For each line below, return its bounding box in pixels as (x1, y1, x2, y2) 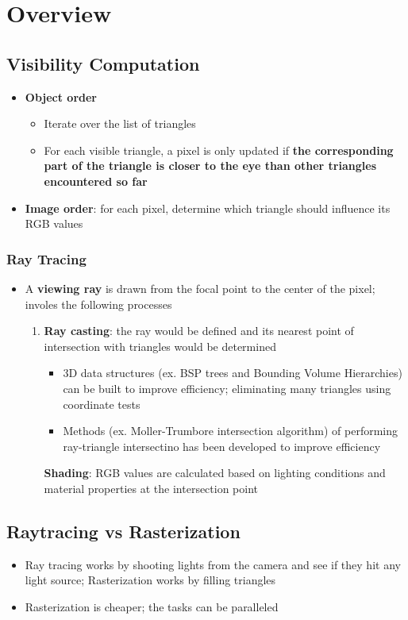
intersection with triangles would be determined (44, 337, 276, 354)
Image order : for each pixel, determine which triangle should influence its (25, 199, 391, 216)
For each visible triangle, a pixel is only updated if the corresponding (44, 141, 394, 158)
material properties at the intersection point (44, 479, 259, 496)
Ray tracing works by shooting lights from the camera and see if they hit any (25, 556, 401, 572)
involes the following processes (25, 295, 172, 312)
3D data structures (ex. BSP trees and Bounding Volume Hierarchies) (63, 364, 402, 381)
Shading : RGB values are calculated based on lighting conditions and (44, 464, 386, 481)
